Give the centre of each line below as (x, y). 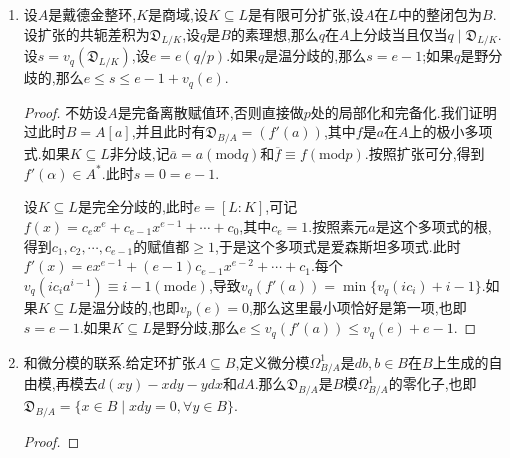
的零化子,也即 (432, 383)
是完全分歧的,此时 (135, 206)
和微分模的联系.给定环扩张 (109, 361)
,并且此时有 (168, 131)
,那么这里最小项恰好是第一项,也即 (357, 306)
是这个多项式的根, (433, 226)
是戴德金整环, (92, 14)
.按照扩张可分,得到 (424, 153)
